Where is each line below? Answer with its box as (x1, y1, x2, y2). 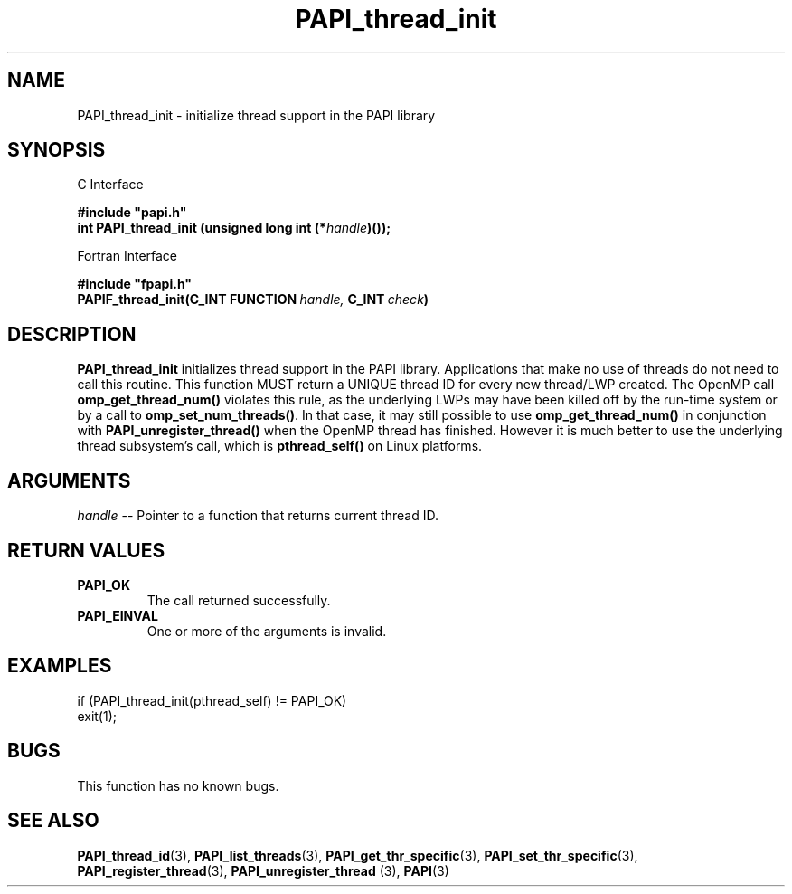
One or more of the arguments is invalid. (146, 623, 387, 639)
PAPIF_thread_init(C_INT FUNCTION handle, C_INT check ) (77, 291, 429, 308)
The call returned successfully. (146, 592, 331, 608)
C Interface (77, 176, 144, 193)
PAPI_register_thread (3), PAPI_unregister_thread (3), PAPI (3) (77, 862, 449, 879)
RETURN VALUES (7, 538, 165, 562)
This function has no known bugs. (77, 777, 279, 794)
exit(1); (77, 708, 117, 724)
